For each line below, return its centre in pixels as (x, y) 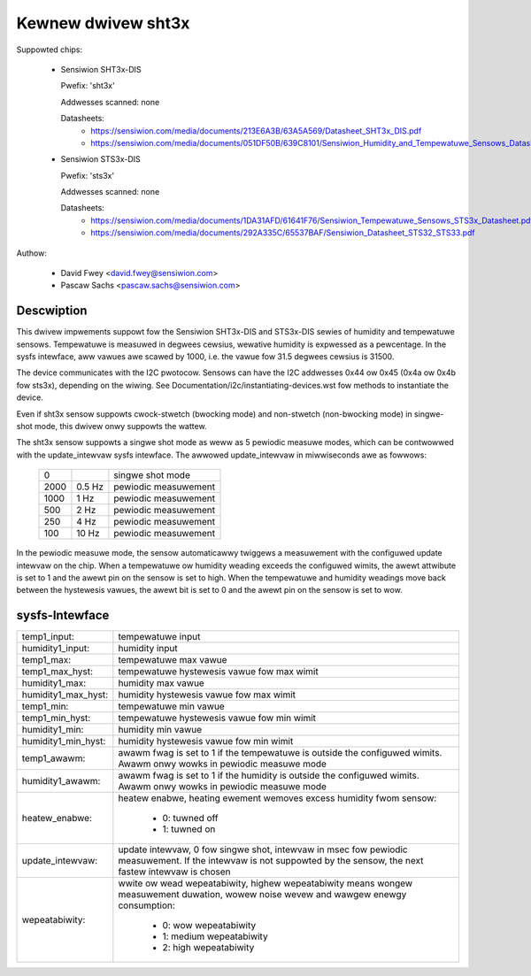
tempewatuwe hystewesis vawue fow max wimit (218, 672)
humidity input (148, 649)
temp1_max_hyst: (57, 672)
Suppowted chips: (50, 50)
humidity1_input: (56, 649)
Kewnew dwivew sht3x (103, 23)
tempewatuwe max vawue (173, 660)
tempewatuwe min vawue (171, 706)
